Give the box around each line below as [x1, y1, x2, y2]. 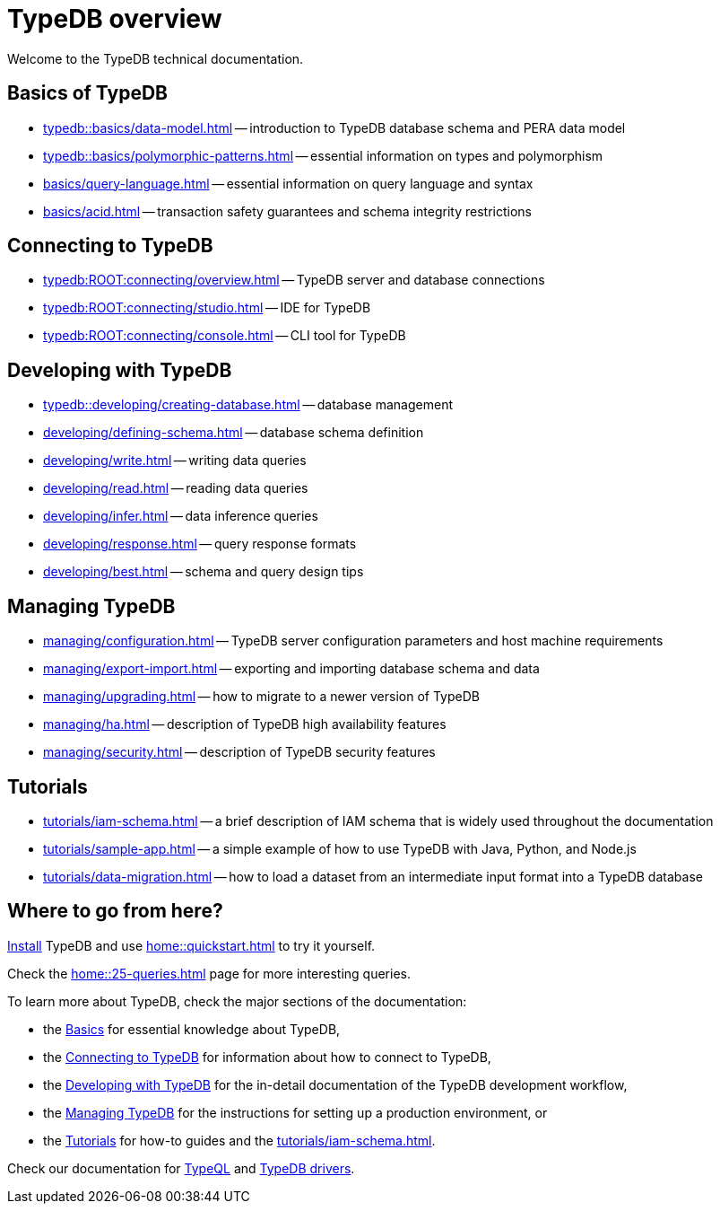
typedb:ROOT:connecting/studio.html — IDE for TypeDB [43, 300, 371, 316]
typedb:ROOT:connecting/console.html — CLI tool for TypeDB [43, 328, 406, 344]
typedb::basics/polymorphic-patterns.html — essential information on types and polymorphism [43, 147, 603, 163]
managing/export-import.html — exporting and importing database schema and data [43, 661, 540, 677]
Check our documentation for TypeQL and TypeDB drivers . [7, 1160, 355, 1176]
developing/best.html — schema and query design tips [43, 564, 364, 580]
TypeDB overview [7, 4, 222, 34]
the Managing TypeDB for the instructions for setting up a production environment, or [43, 1104, 548, 1120]
